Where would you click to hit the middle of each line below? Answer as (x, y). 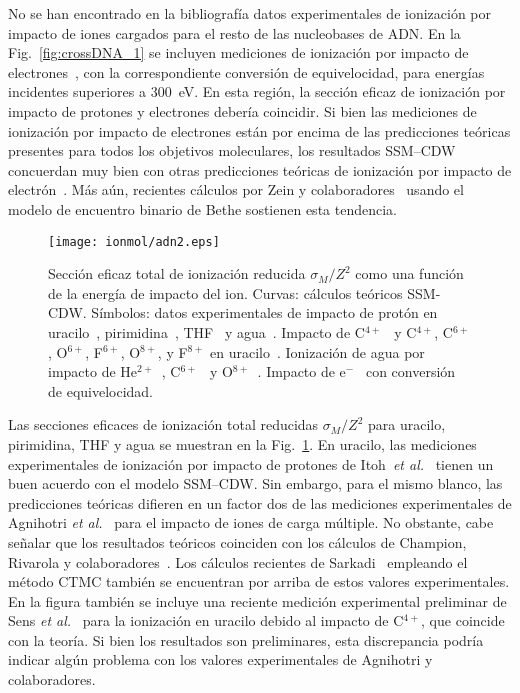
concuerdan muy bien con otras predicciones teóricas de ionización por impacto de (260, 169)
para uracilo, (406, 424)
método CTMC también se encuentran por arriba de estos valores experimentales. (259, 581)
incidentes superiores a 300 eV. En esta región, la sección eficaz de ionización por (257, 91)
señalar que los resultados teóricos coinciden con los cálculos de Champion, (237, 541)
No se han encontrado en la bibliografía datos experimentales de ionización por (250, 13)
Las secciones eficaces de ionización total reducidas (163, 424)
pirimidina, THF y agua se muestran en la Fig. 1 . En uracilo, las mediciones (242, 443)
